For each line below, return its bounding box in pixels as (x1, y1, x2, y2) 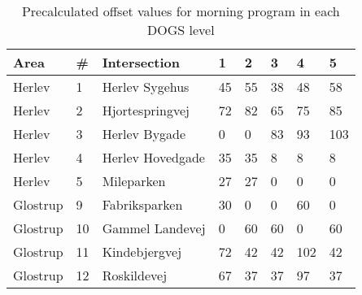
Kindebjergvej (102, 242, 182, 261)
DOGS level (147, 20, 215, 39)
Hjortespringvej (102, 101, 190, 119)
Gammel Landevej (102, 219, 206, 237)
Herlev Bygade (102, 124, 186, 143)
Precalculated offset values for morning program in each (21, 2, 340, 20)
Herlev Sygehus (102, 77, 190, 96)
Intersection (102, 53, 181, 72)
